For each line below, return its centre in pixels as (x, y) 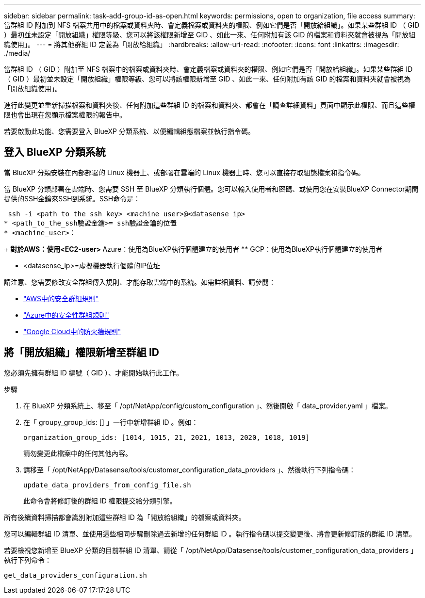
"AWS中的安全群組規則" (61, 298)
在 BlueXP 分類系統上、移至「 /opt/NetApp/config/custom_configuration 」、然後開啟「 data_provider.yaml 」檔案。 (208, 405)
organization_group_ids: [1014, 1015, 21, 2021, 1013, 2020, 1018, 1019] (167, 437)
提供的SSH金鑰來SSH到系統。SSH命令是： (72, 198)
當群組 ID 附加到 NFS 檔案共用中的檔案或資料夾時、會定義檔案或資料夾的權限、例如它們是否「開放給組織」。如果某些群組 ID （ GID (212, 25)
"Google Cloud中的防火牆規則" (72, 331)
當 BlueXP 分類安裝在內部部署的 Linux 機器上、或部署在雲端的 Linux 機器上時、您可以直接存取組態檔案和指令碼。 (184, 172)
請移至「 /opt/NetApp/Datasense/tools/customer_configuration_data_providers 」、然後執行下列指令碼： (189, 469)
